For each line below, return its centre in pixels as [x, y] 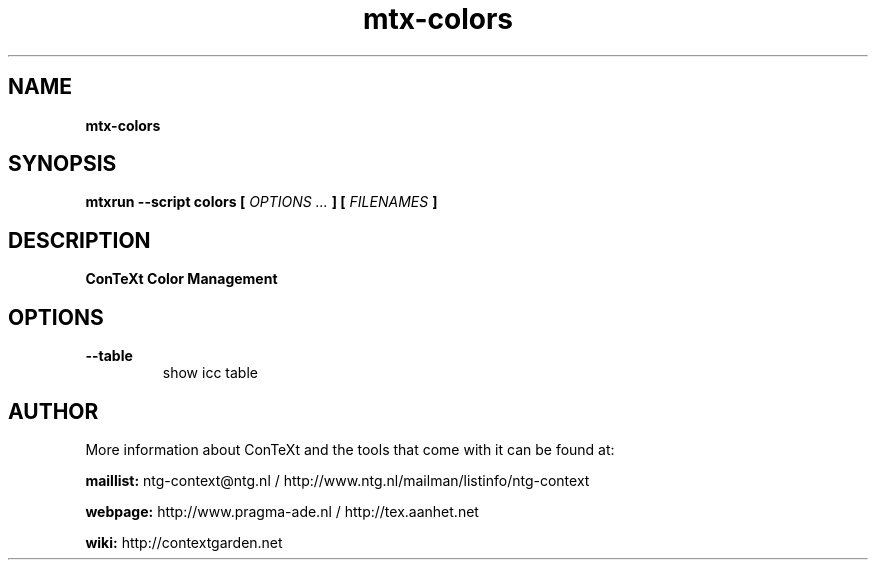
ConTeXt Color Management [181, 279]
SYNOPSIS [62, 164]
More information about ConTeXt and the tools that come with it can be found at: [350, 449]
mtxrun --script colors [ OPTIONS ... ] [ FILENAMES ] [261, 202]
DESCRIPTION [79, 240]
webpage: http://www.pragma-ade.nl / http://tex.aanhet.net [282, 511]
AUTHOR [53, 411]
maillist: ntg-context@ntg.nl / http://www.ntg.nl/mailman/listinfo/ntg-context [337, 480]
